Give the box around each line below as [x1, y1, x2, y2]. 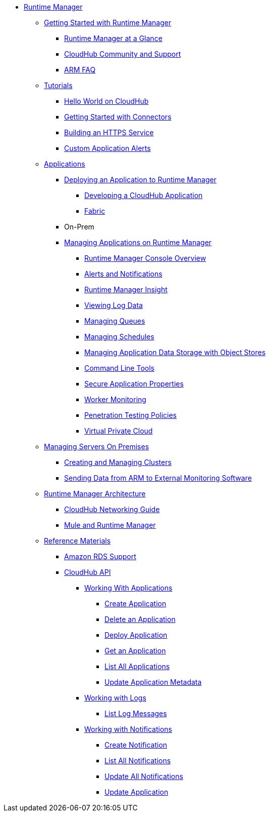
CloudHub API [64, 568, 111, 576]
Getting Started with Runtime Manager [44, 18, 172, 27]
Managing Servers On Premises [44, 442, 149, 451]
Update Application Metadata [104, 678, 202, 686]
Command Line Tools [84, 364, 154, 372]
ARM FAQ [64, 65, 96, 74]
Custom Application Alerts [64, 144, 151, 152]
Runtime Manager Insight [84, 285, 168, 294]
